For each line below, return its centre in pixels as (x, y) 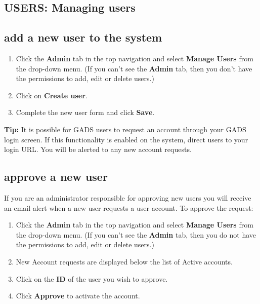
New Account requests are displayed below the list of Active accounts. (124, 261)
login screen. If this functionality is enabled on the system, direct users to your (126, 139)
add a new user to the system (83, 37)
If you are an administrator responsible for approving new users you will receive (128, 197)
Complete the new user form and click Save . (85, 112)
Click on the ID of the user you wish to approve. (92, 278)
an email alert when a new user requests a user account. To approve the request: (129, 207)
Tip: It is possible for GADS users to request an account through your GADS (125, 129)
